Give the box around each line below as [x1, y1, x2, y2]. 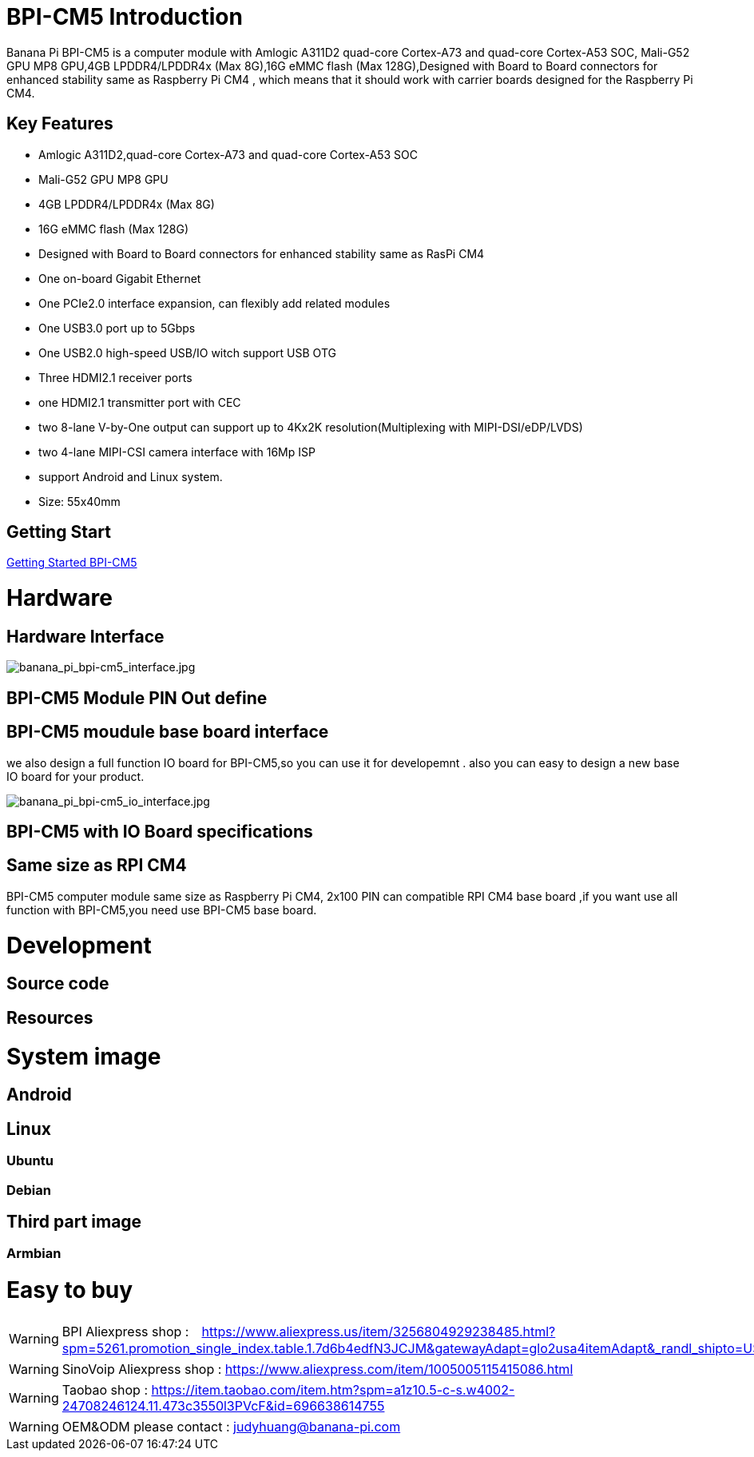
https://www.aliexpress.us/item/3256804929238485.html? [201, 1323, 556, 1340]
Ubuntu [6, 1152, 54, 1169]
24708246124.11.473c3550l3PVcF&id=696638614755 [62, 1397, 385, 1414]
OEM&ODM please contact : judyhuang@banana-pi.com [62, 1418, 401, 1435]
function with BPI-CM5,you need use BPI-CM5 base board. [6, 902, 317, 917]
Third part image [6, 1211, 142, 1232]
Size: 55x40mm [38, 494, 121, 508]
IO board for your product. [6, 769, 145, 783]
